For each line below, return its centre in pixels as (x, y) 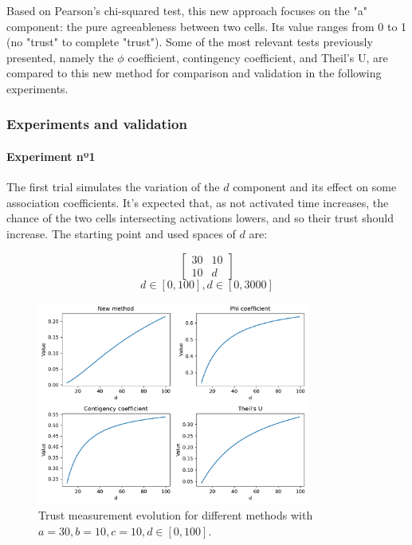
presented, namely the (60, 57)
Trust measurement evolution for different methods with (176, 515)
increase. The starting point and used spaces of (121, 233)
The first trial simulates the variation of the (113, 187)
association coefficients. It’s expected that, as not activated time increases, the (198, 202)
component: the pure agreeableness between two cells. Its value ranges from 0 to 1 (207, 26)
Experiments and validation (97, 124)
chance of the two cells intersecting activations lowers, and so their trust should (200, 218)
